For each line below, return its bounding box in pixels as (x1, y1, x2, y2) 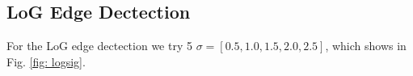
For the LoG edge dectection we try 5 (6, 37, 192, 54)
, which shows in (325, 37, 407, 54)
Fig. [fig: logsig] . (6, 53, 86, 70)
